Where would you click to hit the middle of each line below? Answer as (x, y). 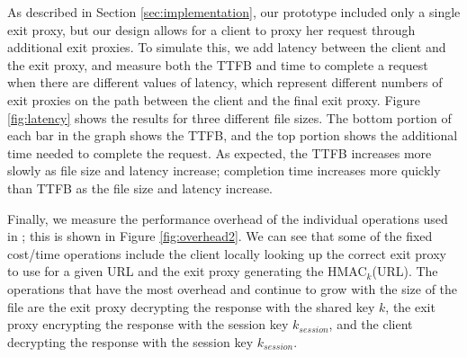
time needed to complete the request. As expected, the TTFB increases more (220, 152)
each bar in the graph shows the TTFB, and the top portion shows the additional (233, 135)
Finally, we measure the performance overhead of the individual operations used (228, 218)
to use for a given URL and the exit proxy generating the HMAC (187, 271)
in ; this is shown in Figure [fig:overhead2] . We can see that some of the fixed (220, 236)
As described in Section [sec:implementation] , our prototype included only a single (234, 12)
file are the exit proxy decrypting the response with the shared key (191, 306)
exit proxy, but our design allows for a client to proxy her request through (211, 29)
